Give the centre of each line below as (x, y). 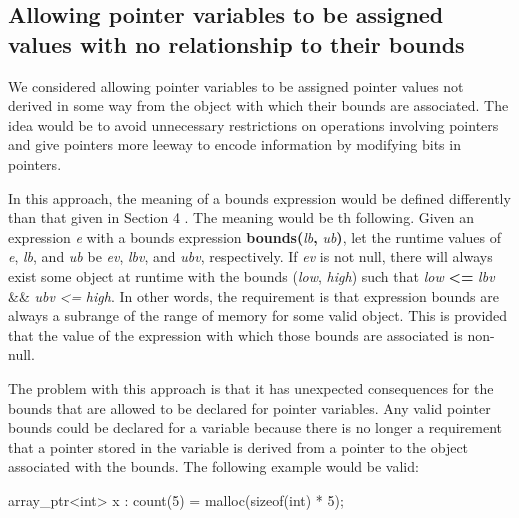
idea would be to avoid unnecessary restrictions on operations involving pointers (253, 124)
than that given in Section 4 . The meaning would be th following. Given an (241, 217)
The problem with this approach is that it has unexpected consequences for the (251, 387)
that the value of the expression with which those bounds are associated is (235, 334)
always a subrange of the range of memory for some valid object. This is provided (258, 315)
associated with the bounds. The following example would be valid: (213, 466)
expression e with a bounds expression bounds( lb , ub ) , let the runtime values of (255, 236)
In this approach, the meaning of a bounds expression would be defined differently (259, 197)
